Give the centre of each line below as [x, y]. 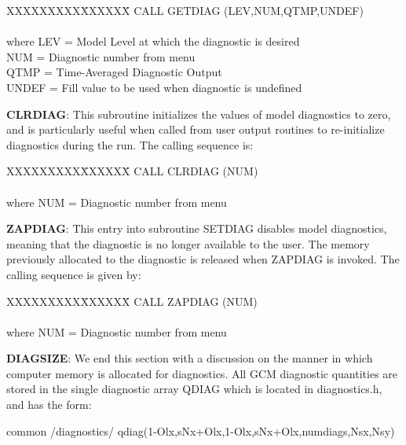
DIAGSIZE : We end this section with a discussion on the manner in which [190, 358]
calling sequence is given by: [74, 274]
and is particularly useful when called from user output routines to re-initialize [196, 129]
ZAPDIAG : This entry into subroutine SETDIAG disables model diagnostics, [197, 228]
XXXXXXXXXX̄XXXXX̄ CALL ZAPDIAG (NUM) [132, 301]
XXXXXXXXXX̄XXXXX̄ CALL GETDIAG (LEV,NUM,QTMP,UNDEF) [185, 10]
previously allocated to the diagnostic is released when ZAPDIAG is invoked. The [203, 259]
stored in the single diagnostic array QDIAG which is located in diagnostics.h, [194, 389]
